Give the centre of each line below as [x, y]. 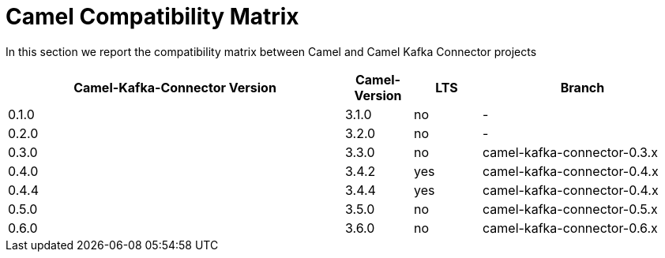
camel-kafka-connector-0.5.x [570, 209]
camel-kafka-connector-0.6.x [570, 228]
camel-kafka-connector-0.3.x [570, 152]
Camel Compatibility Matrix [152, 17]
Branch [582, 87]
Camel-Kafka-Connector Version [175, 87]
